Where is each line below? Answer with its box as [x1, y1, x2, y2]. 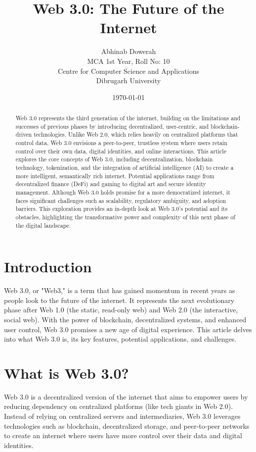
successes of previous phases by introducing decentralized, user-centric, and [15, 122, 209, 130]
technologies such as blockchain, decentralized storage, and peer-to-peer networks [4, 420, 250, 431]
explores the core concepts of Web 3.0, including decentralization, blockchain [15, 155, 213, 163]
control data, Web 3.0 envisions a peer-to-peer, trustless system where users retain [15, 139, 227, 147]
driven [15, 130, 32, 139]
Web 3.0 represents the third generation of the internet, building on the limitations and [15, 114, 241, 122]
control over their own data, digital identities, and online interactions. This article [15, 147, 226, 155]
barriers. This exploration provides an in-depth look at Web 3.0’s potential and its [15, 204, 228, 213]
